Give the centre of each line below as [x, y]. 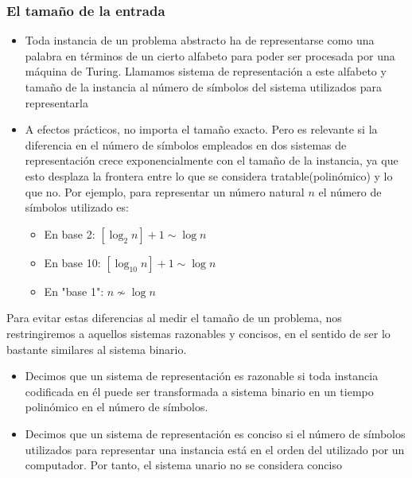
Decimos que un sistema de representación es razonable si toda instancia [202, 376]
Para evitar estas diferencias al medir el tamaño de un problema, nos [174, 318]
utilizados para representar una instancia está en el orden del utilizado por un [215, 449]
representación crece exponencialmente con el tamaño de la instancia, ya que [212, 160]
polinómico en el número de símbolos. [117, 407]
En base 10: [72, 262]
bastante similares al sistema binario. [97, 349]
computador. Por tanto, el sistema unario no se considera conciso [183, 465]
